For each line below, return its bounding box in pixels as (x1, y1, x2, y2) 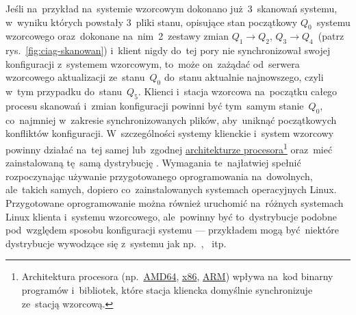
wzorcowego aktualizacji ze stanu (5, 70, 145, 84)
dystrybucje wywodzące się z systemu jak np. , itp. (5, 236, 227, 250)
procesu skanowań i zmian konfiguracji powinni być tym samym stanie (5, 98, 304, 112)
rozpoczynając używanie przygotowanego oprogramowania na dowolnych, (5, 168, 313, 183)
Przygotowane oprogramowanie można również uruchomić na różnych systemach (5, 195, 344, 210)
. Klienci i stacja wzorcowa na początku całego (138, 84, 338, 99)
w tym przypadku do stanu (5, 84, 123, 99)
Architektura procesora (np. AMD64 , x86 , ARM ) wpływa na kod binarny (21, 269, 333, 283)
